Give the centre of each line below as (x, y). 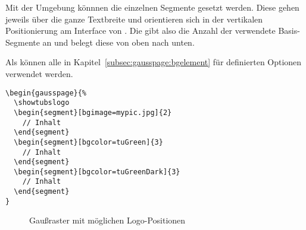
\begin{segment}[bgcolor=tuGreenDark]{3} (97, 172)
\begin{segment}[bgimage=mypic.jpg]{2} (93, 112)
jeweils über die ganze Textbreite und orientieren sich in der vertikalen (134, 19)
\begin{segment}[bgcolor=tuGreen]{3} (88, 142)
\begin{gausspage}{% (46, 93)
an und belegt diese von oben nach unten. (118, 42)
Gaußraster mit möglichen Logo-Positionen (107, 220)
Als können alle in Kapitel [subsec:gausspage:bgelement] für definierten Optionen (154, 62)
